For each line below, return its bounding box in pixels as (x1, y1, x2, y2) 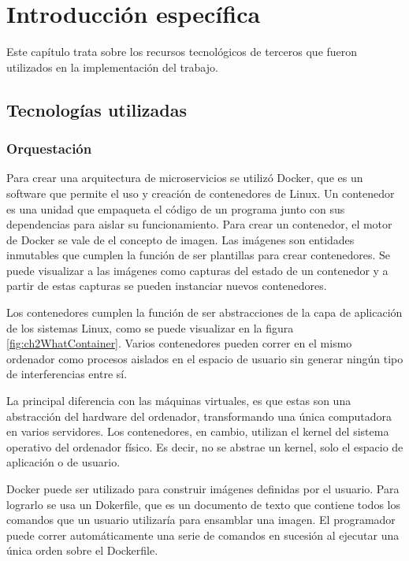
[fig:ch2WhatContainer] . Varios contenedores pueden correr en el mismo (6, 335, 352, 351)
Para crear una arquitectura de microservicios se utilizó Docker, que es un (6, 169, 363, 186)
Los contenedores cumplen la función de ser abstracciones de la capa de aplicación (6, 304, 403, 321)
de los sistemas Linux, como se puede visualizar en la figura (6, 319, 294, 336)
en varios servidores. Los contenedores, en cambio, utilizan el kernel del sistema (6, 423, 389, 440)
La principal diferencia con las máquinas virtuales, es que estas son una (6, 392, 351, 409)
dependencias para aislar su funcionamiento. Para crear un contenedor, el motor (6, 216, 392, 232)
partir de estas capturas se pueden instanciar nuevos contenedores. (6, 277, 327, 294)
